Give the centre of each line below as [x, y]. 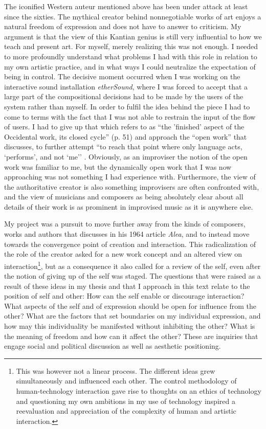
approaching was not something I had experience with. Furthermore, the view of [130, 177]
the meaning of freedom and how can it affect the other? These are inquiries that [131, 336]
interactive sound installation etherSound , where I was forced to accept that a [126, 86]
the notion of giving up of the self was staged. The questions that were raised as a [132, 276]
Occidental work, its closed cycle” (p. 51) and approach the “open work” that [126, 136]
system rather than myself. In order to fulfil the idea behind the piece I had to [127, 106]
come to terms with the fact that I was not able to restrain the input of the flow [130, 116]
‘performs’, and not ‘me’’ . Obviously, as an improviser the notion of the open [126, 156]
